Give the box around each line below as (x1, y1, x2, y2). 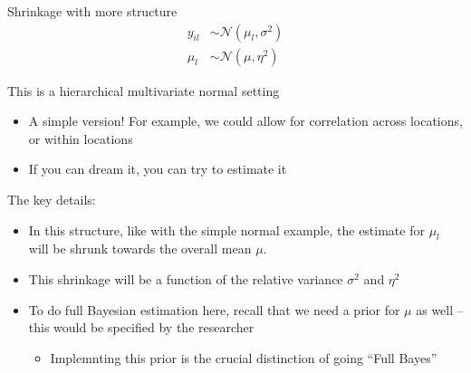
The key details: (7, 190, 96, 209)
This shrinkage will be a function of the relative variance (28, 270, 343, 289)
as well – (416, 300, 464, 319)
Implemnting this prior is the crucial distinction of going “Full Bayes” (50, 348, 437, 367)
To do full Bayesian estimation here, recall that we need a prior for (28, 300, 400, 319)
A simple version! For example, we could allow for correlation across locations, (28, 111, 463, 130)
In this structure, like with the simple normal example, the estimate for (28, 220, 425, 239)
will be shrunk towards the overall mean (28, 239, 252, 258)
